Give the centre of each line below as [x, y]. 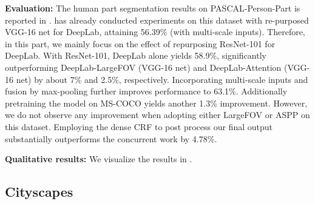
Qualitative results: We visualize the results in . [99, 159]
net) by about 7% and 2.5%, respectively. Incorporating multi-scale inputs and [162, 79]
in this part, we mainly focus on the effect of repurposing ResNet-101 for [140, 43]
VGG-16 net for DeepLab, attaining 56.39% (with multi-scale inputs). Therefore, [155, 32]
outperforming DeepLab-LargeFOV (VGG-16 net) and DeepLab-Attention [143, 67]
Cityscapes [39, 192]
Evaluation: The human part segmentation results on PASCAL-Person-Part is [153, 8]
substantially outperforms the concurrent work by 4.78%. [111, 138]
